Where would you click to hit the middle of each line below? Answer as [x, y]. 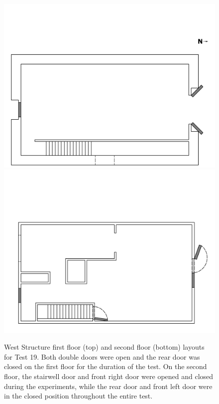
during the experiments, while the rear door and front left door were [108, 386]
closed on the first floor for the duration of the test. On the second [106, 366]
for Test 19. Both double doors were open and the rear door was [102, 356]
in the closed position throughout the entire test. [78, 396]
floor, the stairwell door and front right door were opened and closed [109, 376]
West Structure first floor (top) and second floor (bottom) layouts [104, 347]
